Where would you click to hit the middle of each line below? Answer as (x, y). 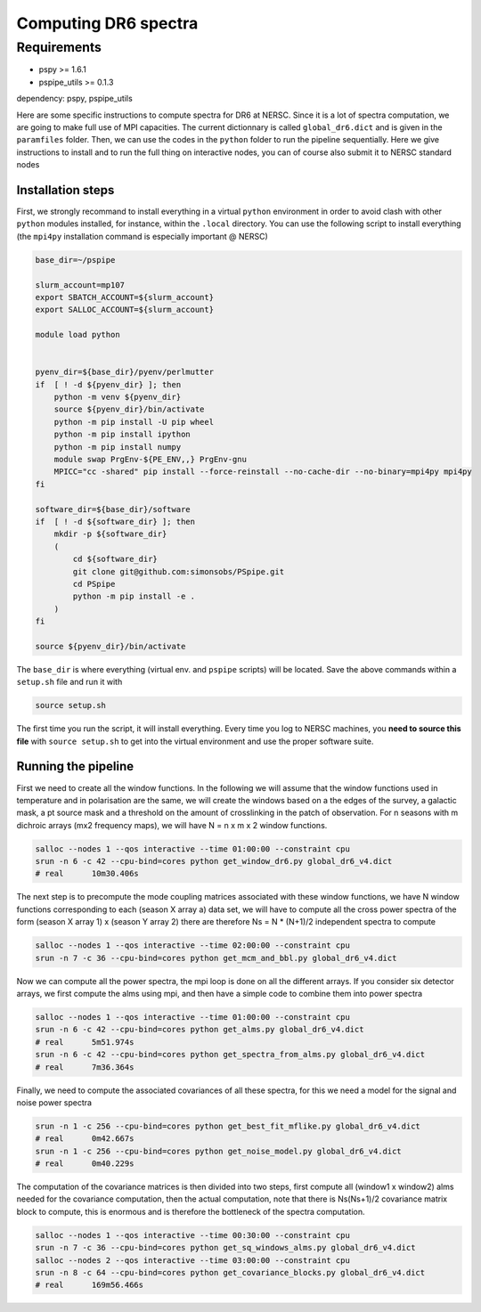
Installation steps (65, 190)
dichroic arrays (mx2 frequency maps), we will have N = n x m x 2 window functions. (172, 825)
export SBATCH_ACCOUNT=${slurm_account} (124, 297)
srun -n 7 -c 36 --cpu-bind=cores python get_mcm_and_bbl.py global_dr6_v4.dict (216, 958)
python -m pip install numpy (118, 447)
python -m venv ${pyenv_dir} (118, 397)
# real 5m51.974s (85, 1042)
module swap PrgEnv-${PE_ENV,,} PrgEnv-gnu (150, 460)
